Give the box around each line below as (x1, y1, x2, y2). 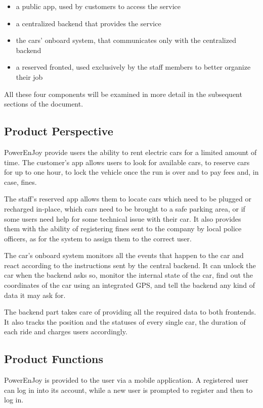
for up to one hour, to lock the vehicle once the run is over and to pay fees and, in (4, 167, 259, 177)
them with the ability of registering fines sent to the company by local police (4, 223, 242, 234)
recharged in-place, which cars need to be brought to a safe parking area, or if (4, 203, 245, 214)
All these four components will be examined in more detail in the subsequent (4, 88, 242, 99)
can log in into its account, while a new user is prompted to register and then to (4, 384, 253, 395)
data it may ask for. (4, 289, 66, 300)
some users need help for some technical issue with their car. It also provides (4, 213, 241, 224)
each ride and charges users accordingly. (4, 326, 127, 337)
